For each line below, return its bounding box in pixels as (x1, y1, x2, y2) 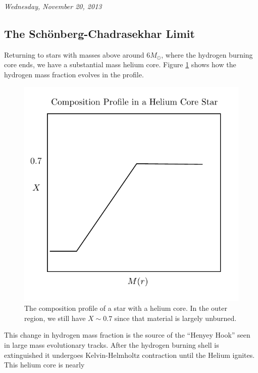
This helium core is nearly (4, 359, 85, 370)
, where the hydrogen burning (161, 49, 253, 60)
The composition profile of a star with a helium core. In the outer (24, 303, 228, 313)
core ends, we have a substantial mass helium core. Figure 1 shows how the (4, 59, 236, 70)
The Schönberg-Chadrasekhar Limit (4, 25, 195, 41)
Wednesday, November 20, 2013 (4, 1, 102, 11)
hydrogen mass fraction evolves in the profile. (4, 69, 144, 79)
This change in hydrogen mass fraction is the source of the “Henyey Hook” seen (4, 330, 250, 340)
